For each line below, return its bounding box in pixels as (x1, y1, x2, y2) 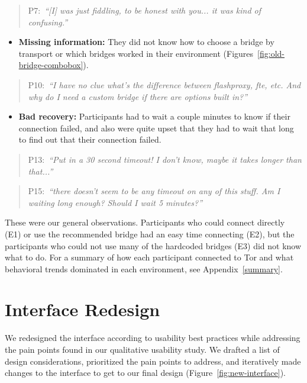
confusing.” (28, 15, 68, 28)
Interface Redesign (5, 297, 160, 321)
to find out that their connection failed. (18, 133, 161, 146)
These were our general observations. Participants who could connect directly (5, 216, 285, 228)
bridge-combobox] (18, 59, 83, 71)
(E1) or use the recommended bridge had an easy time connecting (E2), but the (5, 227, 295, 240)
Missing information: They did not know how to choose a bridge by (18, 36, 274, 48)
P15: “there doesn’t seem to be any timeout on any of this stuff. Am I (28, 185, 280, 197)
